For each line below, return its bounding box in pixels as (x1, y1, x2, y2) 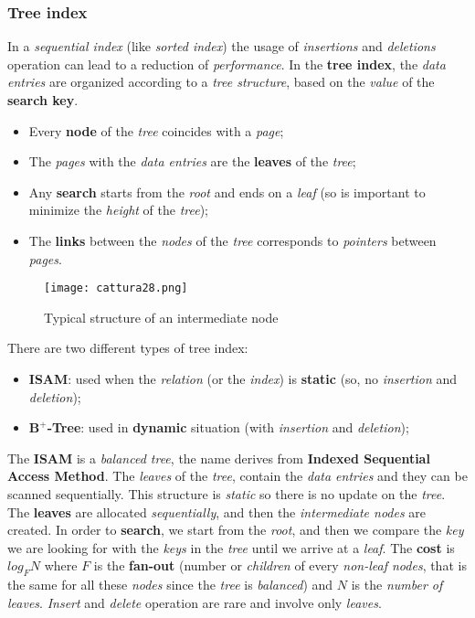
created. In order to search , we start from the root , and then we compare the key (7, 520, 464, 539)
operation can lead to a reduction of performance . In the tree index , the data (7, 54, 446, 73)
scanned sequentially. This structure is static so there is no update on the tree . (7, 484, 446, 503)
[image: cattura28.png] (44, 282, 188, 295)
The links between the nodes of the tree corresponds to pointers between (28, 230, 437, 250)
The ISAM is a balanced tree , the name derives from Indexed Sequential (7, 448, 430, 467)
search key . (7, 91, 79, 109)
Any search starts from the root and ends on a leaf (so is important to (28, 182, 426, 201)
